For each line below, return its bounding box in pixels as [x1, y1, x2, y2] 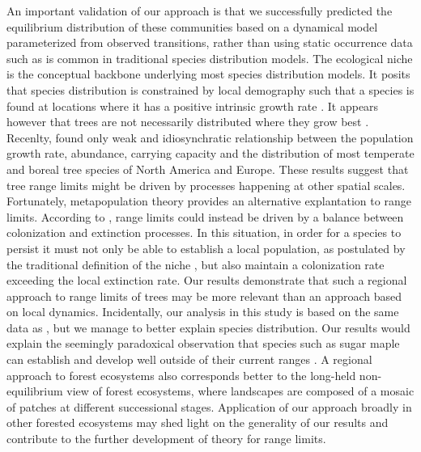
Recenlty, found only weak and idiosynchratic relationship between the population [6, 129, 414, 146]
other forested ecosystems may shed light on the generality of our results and [6, 414, 389, 431]
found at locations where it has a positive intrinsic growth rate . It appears [6, 97, 379, 114]
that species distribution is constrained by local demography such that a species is [6, 81, 415, 98]
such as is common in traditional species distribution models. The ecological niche [6, 49, 413, 66]
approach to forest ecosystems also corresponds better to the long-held [6, 366, 356, 383]
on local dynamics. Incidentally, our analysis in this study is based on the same [6, 303, 399, 320]
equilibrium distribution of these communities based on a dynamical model [6, 18, 378, 35]
